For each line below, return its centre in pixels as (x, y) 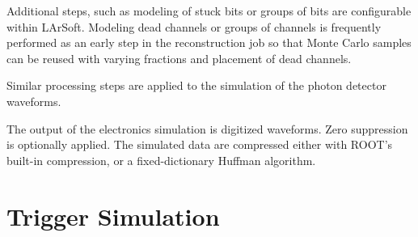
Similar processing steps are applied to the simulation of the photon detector (196, 85)
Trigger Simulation (113, 216)
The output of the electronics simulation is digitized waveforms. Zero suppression (207, 128)
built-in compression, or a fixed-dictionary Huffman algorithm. (161, 160)
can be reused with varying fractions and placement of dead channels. (179, 58)
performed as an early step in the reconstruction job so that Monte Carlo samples (209, 42)
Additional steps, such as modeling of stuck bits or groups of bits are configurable (209, 11)
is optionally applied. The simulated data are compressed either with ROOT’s (200, 144)
